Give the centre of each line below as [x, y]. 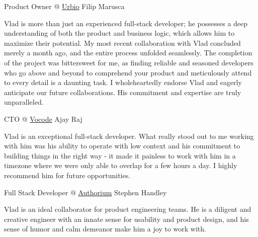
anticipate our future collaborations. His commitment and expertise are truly [123, 92]
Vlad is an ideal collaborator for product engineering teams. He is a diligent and [128, 209]
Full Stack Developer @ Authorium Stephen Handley [85, 192]
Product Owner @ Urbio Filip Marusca [64, 6]
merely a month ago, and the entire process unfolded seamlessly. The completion [128, 53]
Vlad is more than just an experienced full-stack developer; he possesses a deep [126, 23]
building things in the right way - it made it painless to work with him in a [120, 155]
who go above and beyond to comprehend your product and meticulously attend [128, 72]
